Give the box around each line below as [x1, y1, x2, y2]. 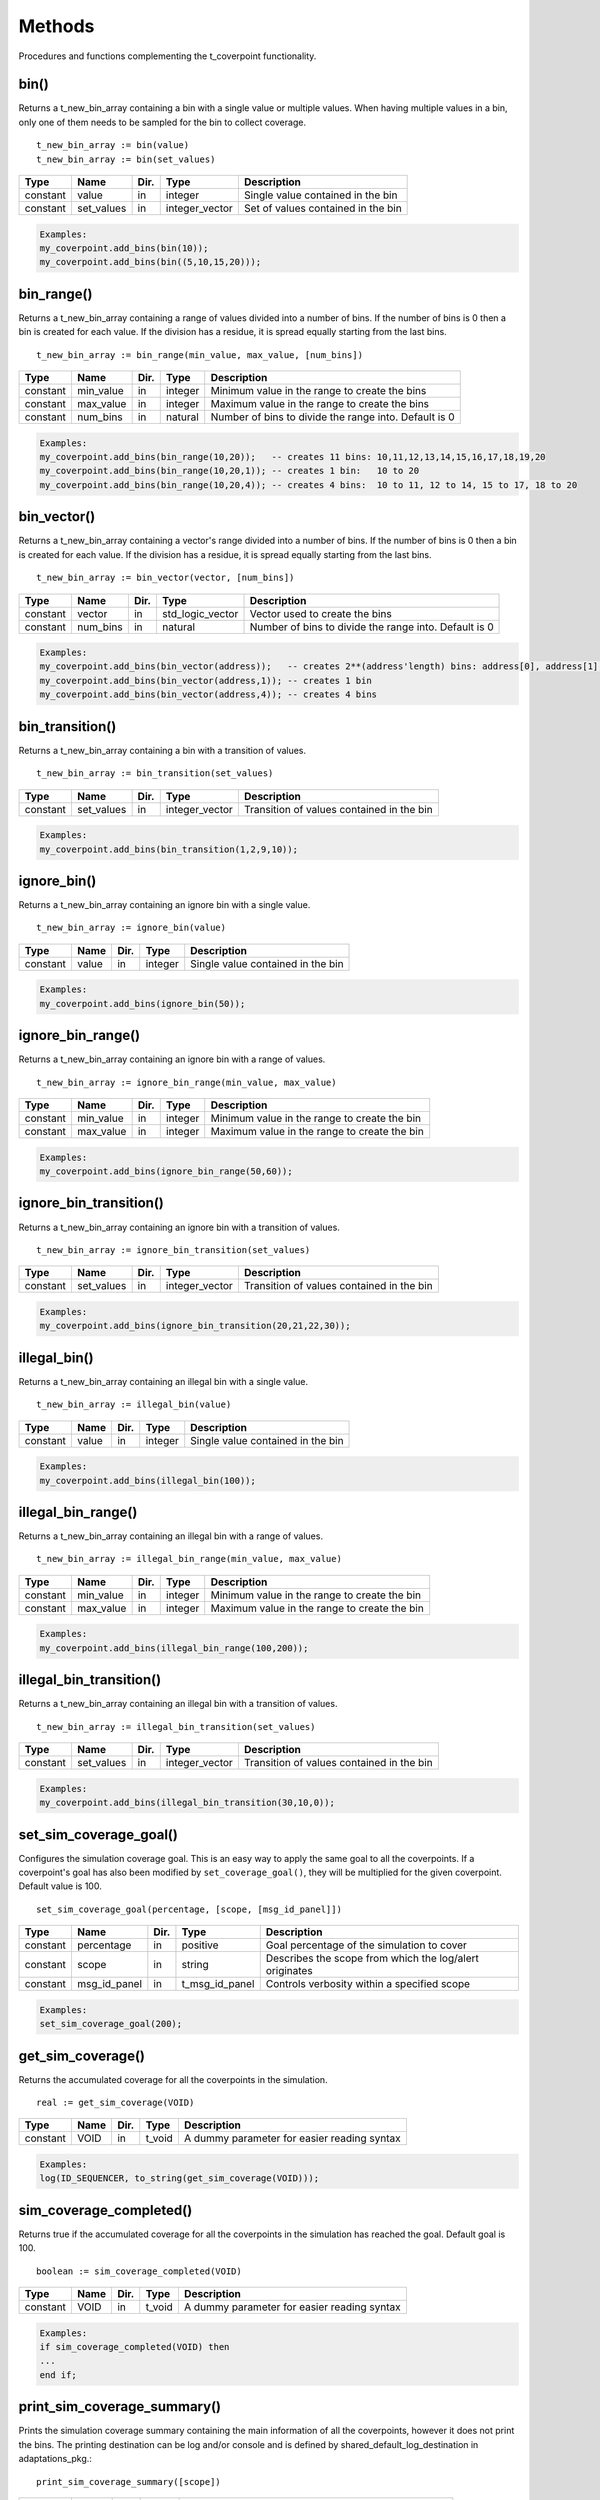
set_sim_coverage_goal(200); [39, 2018, 183, 2030]
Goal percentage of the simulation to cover [265, 1938, 467, 1952]
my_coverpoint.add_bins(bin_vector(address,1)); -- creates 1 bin [39, 675, 372, 686]
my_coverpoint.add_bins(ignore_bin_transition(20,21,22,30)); [39, 1320, 351, 1332]
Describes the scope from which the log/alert [265, 1951, 479, 1965]
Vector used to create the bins [249, 606, 392, 620]
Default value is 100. [18, 1880, 102, 1892]
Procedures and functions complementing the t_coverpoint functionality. [18, 50, 317, 62]
